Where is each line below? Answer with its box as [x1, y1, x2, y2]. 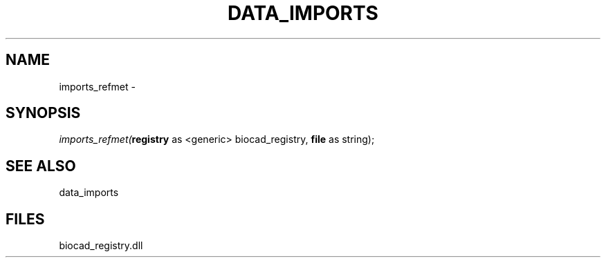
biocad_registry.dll [59, 240, 143, 252]
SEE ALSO [6, 157, 76, 175]
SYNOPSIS [6, 104, 81, 122]
